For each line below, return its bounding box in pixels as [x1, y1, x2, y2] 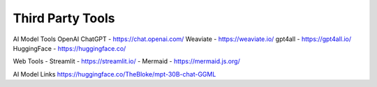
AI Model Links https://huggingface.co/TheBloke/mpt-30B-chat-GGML [13, 70, 216, 78]
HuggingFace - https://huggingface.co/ [13, 44, 126, 52]
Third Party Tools [13, 10, 115, 26]
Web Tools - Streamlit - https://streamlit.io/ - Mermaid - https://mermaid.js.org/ [13, 57, 240, 65]
